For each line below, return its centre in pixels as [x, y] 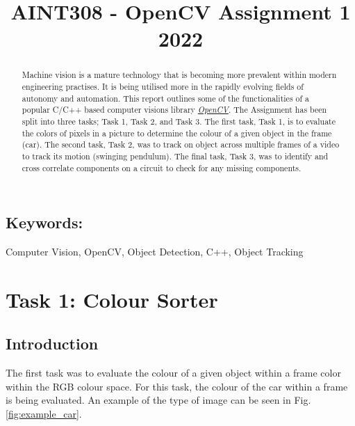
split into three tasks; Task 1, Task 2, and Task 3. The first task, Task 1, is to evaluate [179, 121]
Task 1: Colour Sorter [112, 299]
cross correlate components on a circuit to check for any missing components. [162, 167]
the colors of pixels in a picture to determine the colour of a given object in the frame [177, 133]
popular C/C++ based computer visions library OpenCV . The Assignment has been [174, 110]
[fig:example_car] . [44, 414]
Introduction [52, 344]
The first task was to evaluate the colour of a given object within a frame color [173, 373]
